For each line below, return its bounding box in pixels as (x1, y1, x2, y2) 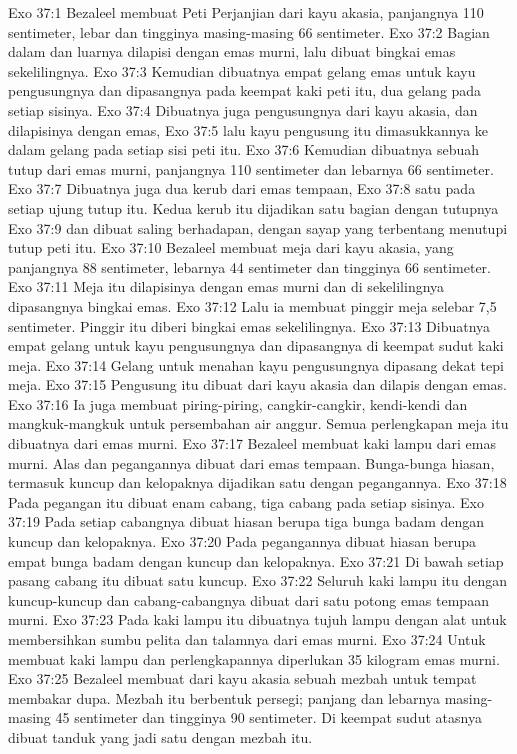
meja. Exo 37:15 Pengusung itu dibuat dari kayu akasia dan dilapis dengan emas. (8, 374, 507, 395)
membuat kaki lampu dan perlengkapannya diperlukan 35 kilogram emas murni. (8, 648, 500, 669)
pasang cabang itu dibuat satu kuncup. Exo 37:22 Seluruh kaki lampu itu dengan (8, 570, 508, 591)
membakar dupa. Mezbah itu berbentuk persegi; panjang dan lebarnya (8, 687, 440, 708)
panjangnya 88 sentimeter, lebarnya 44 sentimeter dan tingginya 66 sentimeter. (8, 256, 491, 277)
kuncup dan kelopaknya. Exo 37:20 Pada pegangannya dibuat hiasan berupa (8, 531, 477, 552)
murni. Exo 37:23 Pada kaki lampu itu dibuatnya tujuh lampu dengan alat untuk (8, 609, 507, 630)
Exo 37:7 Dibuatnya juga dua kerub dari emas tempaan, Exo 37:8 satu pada (8, 178, 476, 199)
